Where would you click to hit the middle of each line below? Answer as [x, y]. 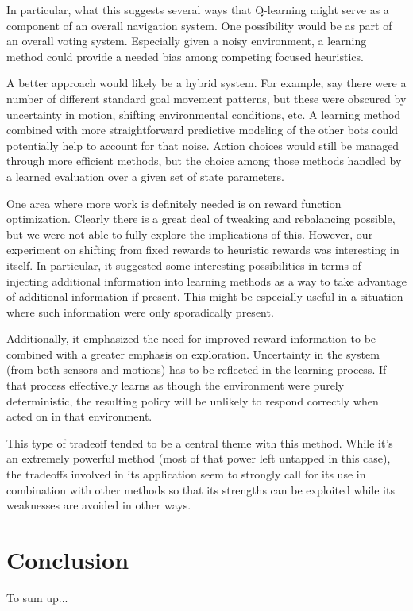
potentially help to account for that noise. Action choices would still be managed [203, 145]
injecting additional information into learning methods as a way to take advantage [206, 281]
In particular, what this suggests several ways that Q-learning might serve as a [198, 10]
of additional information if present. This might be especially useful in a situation [205, 296]
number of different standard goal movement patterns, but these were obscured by [206, 98]
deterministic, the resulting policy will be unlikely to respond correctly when [193, 400]
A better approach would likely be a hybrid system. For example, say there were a [206, 83]
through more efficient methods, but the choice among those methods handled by [204, 161]
